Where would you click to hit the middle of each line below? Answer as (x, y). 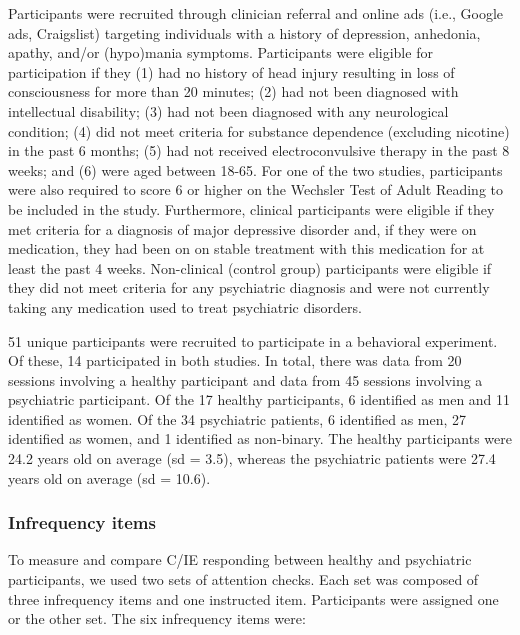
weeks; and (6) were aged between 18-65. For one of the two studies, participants (255, 169)
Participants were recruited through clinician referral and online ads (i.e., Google (256, 13)
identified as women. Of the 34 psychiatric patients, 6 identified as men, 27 (237, 418)
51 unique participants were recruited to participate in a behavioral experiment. (253, 340)
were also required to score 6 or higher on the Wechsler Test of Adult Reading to (256, 189)
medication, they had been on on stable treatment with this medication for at (246, 248)
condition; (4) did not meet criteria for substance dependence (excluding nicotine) (259, 130)
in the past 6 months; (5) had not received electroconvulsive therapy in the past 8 (259, 150)
